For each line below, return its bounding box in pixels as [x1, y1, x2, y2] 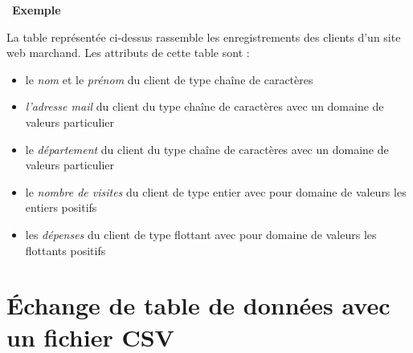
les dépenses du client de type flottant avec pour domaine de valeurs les [25, 225, 377, 242]
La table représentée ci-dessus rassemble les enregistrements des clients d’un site [6, 28, 401, 45]
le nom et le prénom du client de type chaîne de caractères [25, 71, 313, 87]
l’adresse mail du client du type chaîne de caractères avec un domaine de [25, 98, 384, 115]
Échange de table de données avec [6, 289, 391, 322]
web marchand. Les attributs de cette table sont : [6, 44, 250, 61]
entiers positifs [25, 199, 97, 216]
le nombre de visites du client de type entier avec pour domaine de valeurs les [25, 183, 407, 200]
